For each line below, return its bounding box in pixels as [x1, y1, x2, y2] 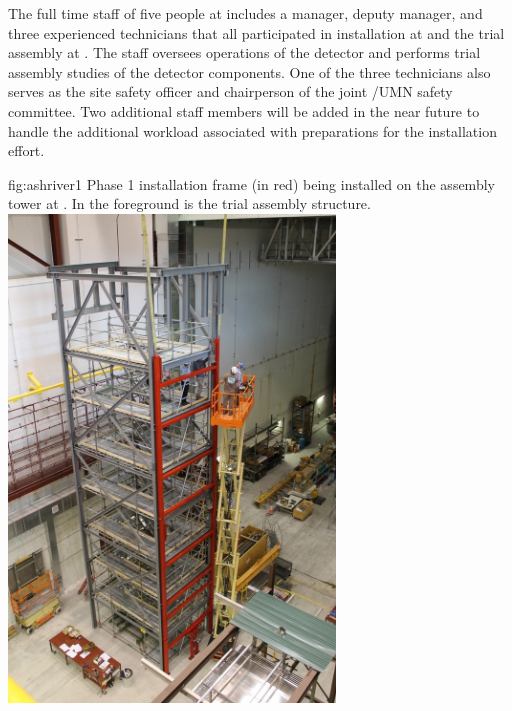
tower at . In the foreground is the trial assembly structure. [8, 193, 371, 214]
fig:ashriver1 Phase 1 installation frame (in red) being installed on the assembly [8, 173, 495, 194]
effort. [8, 140, 45, 161]
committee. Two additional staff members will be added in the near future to [8, 100, 480, 121]
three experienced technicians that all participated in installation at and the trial [8, 22, 505, 43]
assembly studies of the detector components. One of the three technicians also [8, 61, 491, 82]
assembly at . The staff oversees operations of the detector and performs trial [8, 42, 481, 63]
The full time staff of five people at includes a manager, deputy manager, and [8, 3, 483, 23]
